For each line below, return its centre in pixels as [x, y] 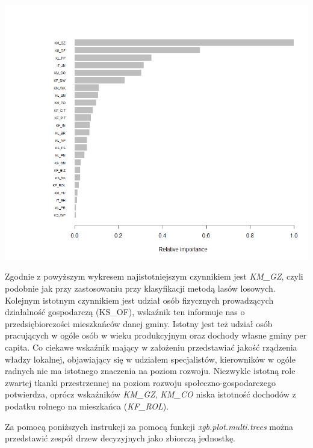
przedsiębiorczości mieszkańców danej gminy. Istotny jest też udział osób [139, 323]
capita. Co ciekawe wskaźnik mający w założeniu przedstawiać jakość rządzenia [151, 347]
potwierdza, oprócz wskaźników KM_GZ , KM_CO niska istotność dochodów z [150, 394]
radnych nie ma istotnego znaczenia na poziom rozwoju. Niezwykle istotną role [150, 371]
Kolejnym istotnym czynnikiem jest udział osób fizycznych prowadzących [139, 300]
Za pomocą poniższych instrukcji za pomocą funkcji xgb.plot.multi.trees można [149, 426]
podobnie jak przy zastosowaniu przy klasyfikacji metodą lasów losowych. [140, 288]
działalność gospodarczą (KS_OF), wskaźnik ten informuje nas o [125, 312]
